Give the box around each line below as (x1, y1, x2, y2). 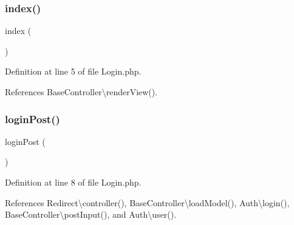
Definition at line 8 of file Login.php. (5, 176, 142, 188)
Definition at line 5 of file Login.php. (5, 65, 142, 78)
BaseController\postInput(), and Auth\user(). (5, 208, 177, 221)
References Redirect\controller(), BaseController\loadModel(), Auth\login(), (5, 196, 290, 209)
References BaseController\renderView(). (5, 86, 158, 98)
